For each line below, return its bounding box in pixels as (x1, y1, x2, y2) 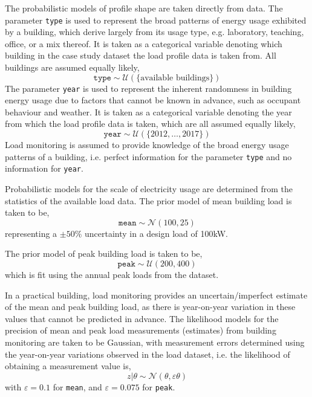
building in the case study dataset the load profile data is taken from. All (5, 49, 276, 62)
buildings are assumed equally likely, (5, 61, 140, 74)
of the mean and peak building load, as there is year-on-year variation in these (5, 300, 296, 313)
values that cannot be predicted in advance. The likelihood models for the (5, 312, 279, 324)
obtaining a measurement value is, (5, 360, 131, 372)
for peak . (142, 380, 175, 393)
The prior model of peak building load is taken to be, (5, 247, 203, 260)
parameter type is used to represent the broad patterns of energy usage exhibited (5, 13, 307, 26)
